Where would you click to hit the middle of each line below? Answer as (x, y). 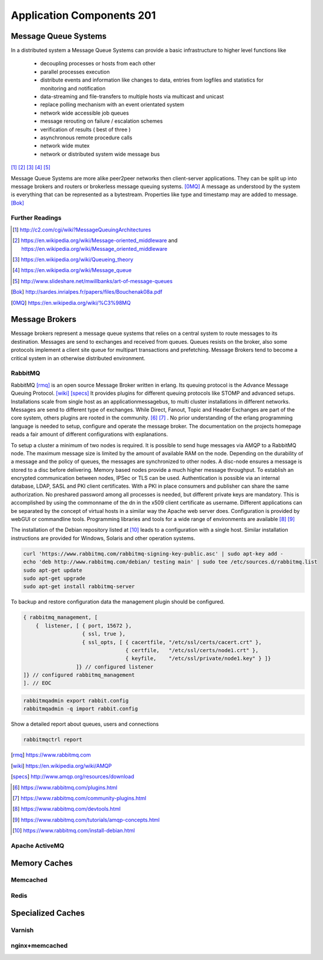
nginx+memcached (39, 946)
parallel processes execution (75, 72)
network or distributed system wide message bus (100, 154)
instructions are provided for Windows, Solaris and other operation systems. (103, 538)
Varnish (22, 930)
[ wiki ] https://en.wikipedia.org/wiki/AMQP (61, 766)
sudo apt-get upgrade (54, 578)
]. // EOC (37, 683)
